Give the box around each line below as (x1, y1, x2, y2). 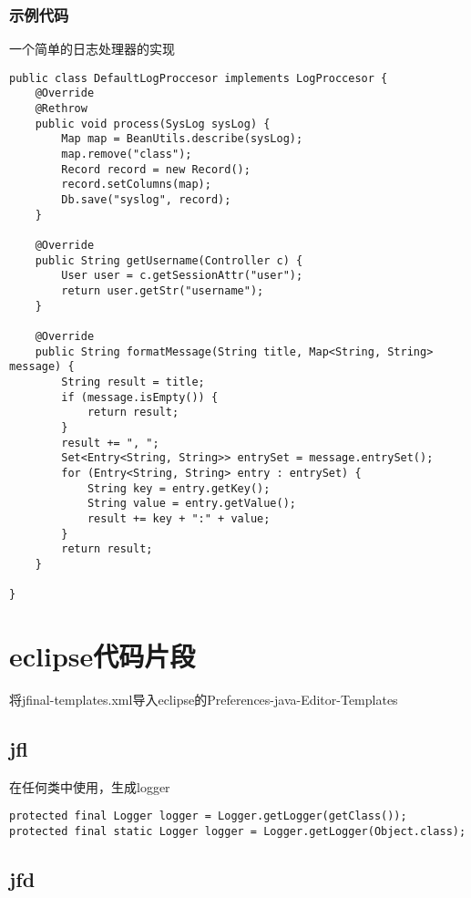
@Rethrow (35, 102, 87, 116)
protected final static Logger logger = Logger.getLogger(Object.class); (9, 824, 466, 838)
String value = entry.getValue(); (87, 497, 296, 511)
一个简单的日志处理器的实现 (9, 39, 175, 58)
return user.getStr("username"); (61, 284, 264, 297)
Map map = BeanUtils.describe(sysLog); (61, 132, 303, 146)
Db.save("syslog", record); (61, 193, 231, 207)
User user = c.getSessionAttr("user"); (61, 269, 303, 283)
